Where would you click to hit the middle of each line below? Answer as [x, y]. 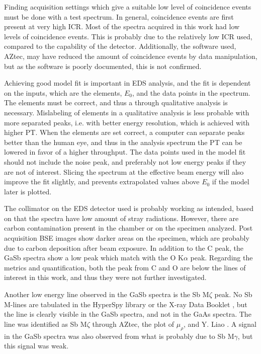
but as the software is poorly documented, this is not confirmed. [103, 66]
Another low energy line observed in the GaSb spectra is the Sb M [107, 294]
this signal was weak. [36, 346]
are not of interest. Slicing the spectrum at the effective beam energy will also [124, 171]
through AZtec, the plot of [133, 324]
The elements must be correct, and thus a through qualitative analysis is [116, 102]
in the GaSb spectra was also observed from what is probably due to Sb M [119, 336]
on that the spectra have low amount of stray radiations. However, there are [121, 218]
